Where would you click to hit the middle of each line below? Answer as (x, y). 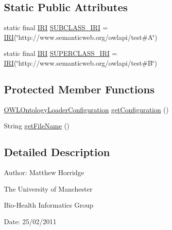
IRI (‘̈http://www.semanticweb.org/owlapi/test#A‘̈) (81, 37)
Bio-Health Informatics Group (49, 205)
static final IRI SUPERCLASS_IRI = (61, 53)
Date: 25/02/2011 (30, 221)
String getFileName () (37, 126)
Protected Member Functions (79, 89)
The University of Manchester (48, 188)
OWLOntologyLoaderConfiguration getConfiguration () (86, 109)
